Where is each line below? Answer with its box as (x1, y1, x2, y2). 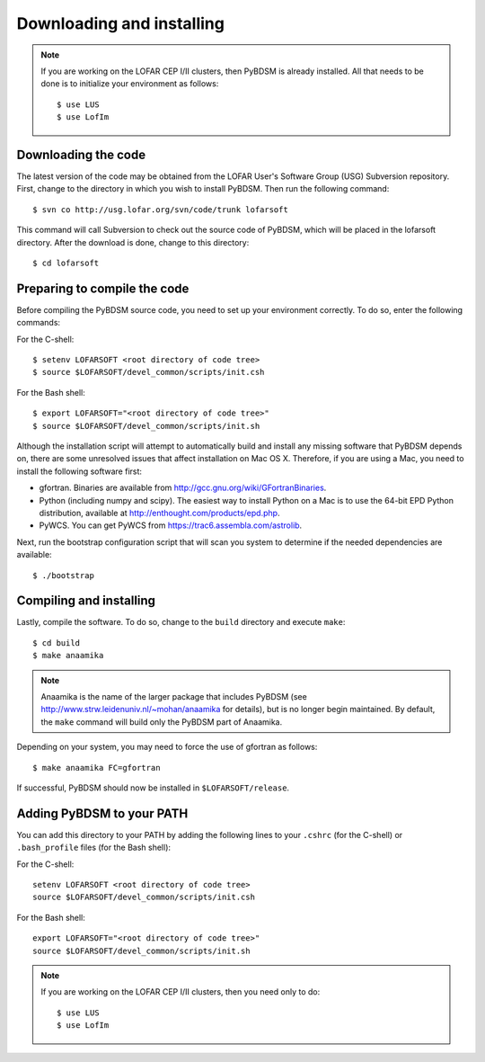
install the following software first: (16, 466, 143, 477)
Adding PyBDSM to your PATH (16, 806, 189, 821)
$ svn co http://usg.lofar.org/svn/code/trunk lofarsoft (32, 204, 289, 215)
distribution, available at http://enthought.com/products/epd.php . (39, 507, 280, 518)
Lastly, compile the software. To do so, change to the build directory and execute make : (16, 617, 346, 628)
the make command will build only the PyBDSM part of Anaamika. (40, 716, 283, 727)
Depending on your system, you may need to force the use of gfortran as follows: (16, 742, 318, 753)
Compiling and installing (16, 593, 156, 609)
